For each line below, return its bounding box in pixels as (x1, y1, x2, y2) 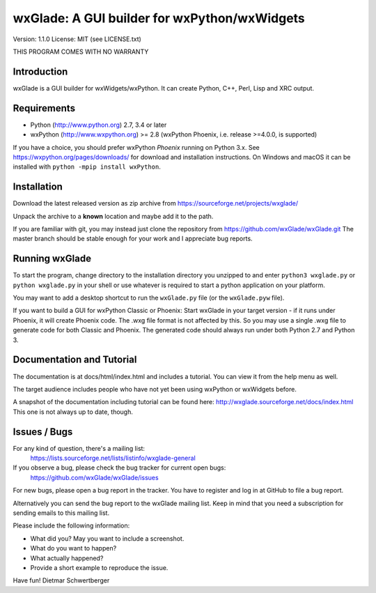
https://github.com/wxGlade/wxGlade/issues (30, 473, 159, 482)
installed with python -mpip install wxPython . (13, 162, 162, 171)
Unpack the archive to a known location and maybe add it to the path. (13, 212, 214, 220)
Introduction (13, 66, 68, 77)
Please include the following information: (13, 521, 130, 530)
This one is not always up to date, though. (13, 408, 134, 416)
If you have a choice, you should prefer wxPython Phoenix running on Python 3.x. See (13, 143, 260, 151)
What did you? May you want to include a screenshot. (30, 534, 185, 543)
